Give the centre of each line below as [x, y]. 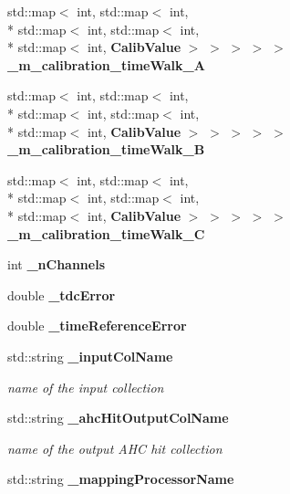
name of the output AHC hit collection [115, 448]
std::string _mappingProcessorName [121, 479]
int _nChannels [57, 264]
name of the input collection [86, 387]
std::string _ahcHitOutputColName [118, 418]
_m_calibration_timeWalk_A [106, 64]
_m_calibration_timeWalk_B [106, 149]
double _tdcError [62, 294]
